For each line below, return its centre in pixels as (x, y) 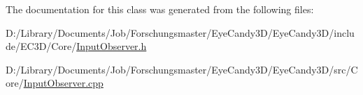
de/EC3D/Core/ (41, 46)
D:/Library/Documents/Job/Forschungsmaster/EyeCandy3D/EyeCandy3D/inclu (180, 32)
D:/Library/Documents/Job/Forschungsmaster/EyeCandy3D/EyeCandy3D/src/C (182, 69)
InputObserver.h (112, 46)
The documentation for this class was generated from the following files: (160, 9)
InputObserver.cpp (63, 83)
